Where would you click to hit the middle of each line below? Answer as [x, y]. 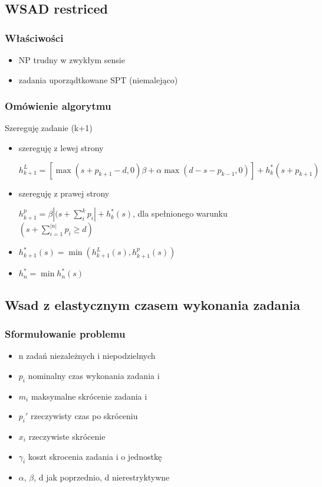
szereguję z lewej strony [61, 148]
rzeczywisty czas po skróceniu [84, 416]
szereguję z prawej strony [64, 193]
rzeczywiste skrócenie [67, 436]
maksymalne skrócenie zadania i [89, 396]
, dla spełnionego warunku [180, 213]
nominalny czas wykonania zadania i [94, 375]
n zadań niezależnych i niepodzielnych [87, 356]
